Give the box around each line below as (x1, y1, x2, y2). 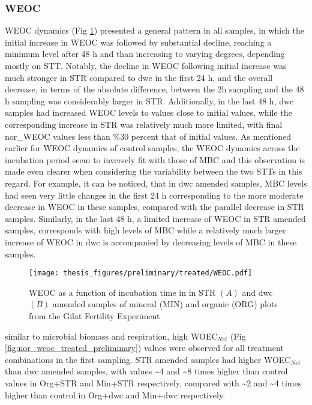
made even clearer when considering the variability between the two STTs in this (5, 165, 302, 178)
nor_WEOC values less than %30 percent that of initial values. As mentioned (5, 130, 292, 142)
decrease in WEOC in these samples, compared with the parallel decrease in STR (5, 200, 305, 213)
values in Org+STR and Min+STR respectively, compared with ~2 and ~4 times (5, 376, 302, 389)
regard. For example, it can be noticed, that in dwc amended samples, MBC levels (5, 176, 307, 189)
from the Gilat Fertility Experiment (29, 309, 160, 322)
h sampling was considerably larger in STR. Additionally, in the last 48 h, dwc (5, 94, 293, 107)
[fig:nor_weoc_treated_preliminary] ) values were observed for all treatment (5, 341, 284, 354)
